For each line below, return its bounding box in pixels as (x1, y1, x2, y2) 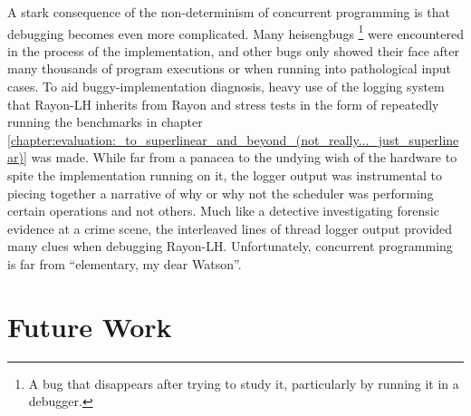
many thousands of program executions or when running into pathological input (7, 59, 452, 78)
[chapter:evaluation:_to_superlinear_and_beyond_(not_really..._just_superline (7, 130, 459, 149)
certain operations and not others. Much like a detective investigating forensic (7, 201, 439, 220)
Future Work (7, 307, 172, 344)
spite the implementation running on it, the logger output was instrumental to (7, 166, 442, 184)
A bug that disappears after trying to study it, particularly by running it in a (28, 373, 459, 392)
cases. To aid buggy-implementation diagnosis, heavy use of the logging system (7, 77, 445, 96)
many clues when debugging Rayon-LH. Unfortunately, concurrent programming (7, 237, 453, 256)
